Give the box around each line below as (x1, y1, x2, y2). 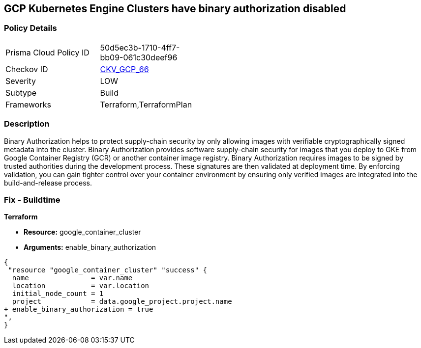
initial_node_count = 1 (12, 290, 104, 298)
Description (4, 119, 50, 129)
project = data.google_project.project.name (12, 297, 232, 306)
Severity (5, 76, 36, 86)
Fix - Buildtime (4, 194, 60, 205)
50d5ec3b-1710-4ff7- (100, 42, 180, 53)
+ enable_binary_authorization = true (4, 305, 153, 314)
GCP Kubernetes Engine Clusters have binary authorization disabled (4, 2, 346, 15)
